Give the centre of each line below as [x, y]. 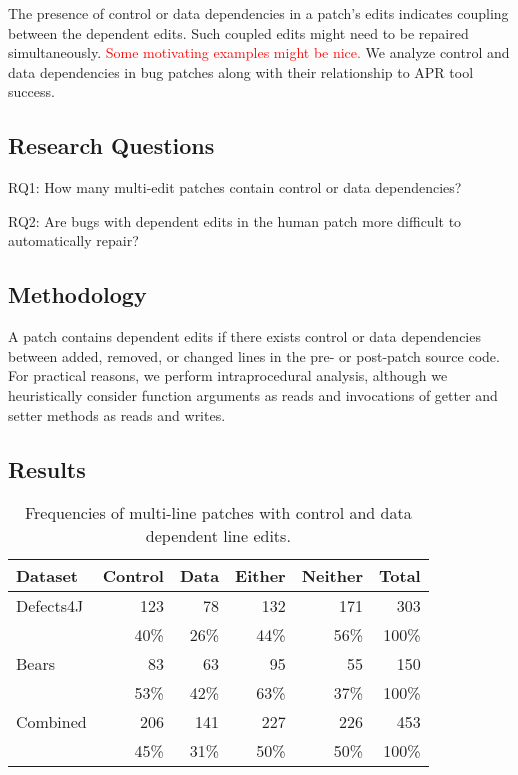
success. [31, 91]
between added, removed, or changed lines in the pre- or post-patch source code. [254, 355]
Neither [332, 576]
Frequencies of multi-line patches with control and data [218, 513]
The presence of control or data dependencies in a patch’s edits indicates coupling [258, 13]
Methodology [77, 294]
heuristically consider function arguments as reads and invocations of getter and [253, 394]
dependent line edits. [218, 536]
